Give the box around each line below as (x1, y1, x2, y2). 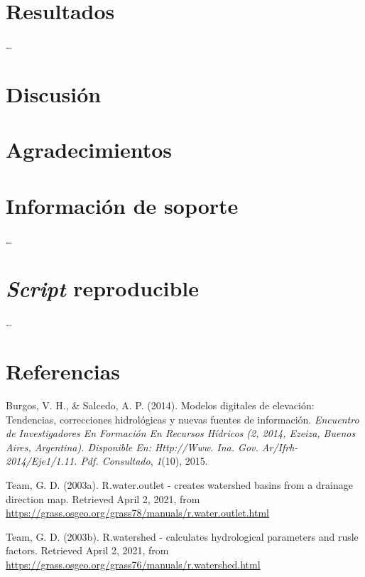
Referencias (6, 357, 121, 386)
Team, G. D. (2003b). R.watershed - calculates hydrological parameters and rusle (6, 529, 359, 544)
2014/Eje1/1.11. (6, 453, 77, 468)
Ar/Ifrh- (261, 439, 298, 454)
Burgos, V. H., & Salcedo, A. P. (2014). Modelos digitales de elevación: (6, 398, 315, 413)
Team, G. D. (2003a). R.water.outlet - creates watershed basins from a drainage (6, 478, 354, 492)
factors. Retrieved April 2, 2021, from (6, 543, 169, 558)
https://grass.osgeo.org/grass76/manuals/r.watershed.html (6, 556, 261, 571)
